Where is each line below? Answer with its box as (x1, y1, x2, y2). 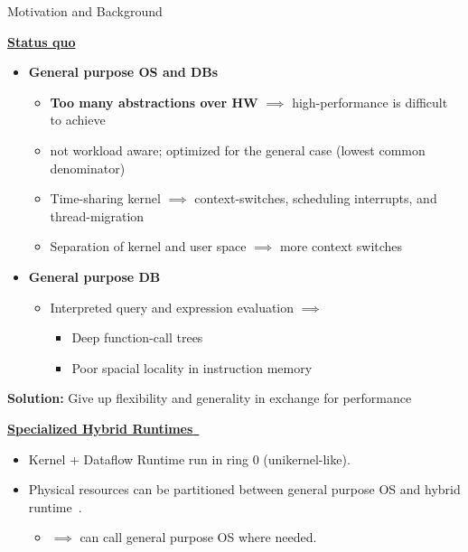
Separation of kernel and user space (50, 237, 247, 256)
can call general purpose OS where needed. (80, 528, 317, 547)
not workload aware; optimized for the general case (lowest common (50, 140, 426, 159)
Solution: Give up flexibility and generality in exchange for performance (7, 388, 412, 407)
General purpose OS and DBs (28, 62, 219, 81)
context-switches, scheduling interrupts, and (194, 189, 437, 208)
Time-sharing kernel (50, 189, 161, 208)
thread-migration (50, 206, 145, 225)
